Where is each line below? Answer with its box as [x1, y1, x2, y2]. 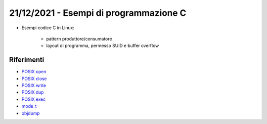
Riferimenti [9, 56, 44, 64]
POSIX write [21, 83, 46, 88]
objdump [21, 110, 40, 116]
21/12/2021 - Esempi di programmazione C [9, 7, 186, 18]
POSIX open [21, 69, 46, 75]
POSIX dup [21, 89, 44, 95]
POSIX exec [21, 96, 46, 102]
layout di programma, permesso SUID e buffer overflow [46, 42, 159, 49]
